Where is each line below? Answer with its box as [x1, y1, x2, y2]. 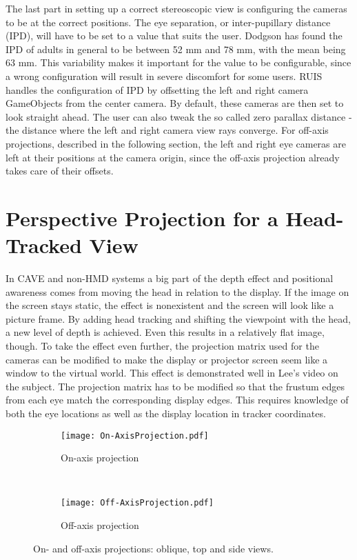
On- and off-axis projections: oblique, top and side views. [33, 541, 274, 555]
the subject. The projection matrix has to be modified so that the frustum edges [6, 379, 345, 393]
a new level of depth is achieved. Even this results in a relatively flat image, [6, 325, 325, 339]
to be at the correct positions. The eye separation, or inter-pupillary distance [6, 14, 331, 29]
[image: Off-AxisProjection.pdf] [61, 498, 214, 508]
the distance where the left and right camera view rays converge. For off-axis [6, 123, 329, 137]
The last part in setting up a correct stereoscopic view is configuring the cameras [6, 1, 347, 15]
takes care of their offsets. [6, 163, 114, 178]
